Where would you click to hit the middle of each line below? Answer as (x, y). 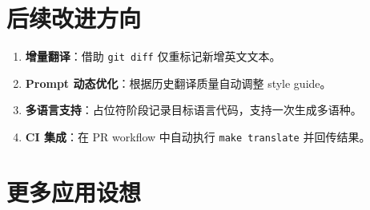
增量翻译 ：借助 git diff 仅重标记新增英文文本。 (153, 56)
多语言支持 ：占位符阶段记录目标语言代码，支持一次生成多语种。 (193, 110)
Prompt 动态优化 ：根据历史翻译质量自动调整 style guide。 (178, 83)
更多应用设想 (74, 191)
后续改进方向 (74, 18)
